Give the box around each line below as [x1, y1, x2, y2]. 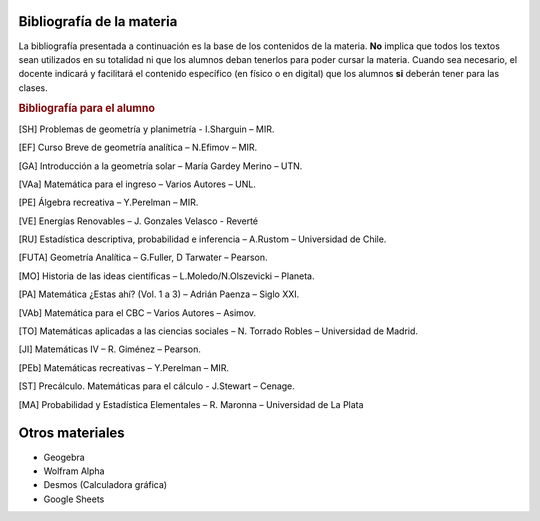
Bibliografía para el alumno [18, 101, 155, 115]
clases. [18, 81, 49, 94]
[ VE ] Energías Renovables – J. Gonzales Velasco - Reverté [18, 215, 259, 227]
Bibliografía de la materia [18, 13, 178, 30]
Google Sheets [43, 493, 105, 505]
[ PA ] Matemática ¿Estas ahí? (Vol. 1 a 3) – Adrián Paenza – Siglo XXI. [18, 288, 300, 300]
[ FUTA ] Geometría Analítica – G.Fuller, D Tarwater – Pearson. [18, 251, 268, 264]
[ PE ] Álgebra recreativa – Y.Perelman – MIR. [18, 196, 199, 209]
